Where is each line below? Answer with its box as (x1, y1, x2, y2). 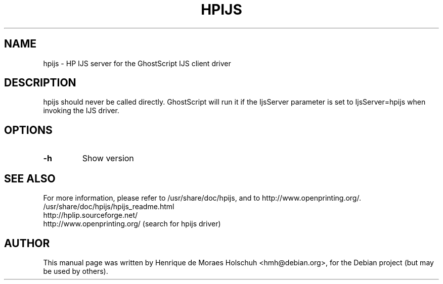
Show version (82, 153, 134, 164)
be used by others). (43, 266, 108, 275)
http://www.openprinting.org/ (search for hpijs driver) (43, 219, 221, 228)
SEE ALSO (4, 172, 56, 185)
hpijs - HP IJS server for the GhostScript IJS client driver (43, 59, 231, 68)
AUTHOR (4, 236, 50, 250)
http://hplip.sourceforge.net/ (43, 211, 138, 220)
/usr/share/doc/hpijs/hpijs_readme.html (43, 202, 174, 211)
